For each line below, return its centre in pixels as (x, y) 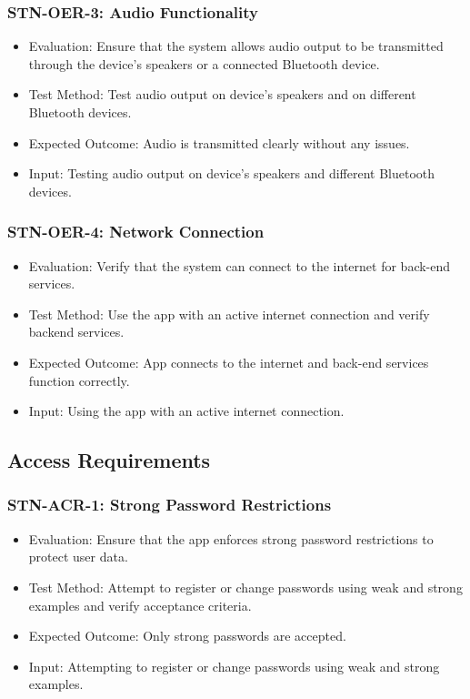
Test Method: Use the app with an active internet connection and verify (229, 314)
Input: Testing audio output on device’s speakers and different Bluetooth (232, 173)
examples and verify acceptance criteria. (140, 605)
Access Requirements (109, 460)
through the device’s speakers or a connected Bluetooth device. (204, 63)
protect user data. (78, 557)
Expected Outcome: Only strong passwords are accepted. (187, 636)
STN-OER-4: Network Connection (136, 232)
